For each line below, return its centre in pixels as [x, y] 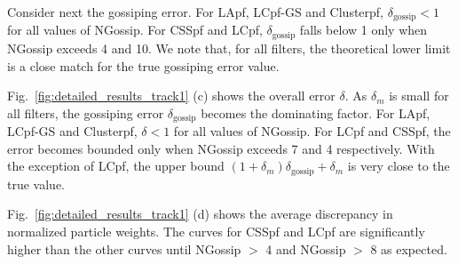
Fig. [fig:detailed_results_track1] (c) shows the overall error [171, 96]
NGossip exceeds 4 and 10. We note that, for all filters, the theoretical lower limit [229, 48]
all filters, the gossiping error [86, 112]
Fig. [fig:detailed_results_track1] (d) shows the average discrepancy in [200, 214]
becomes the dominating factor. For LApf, [316, 112]
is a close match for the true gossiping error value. [143, 65]
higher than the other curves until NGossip [124, 248]
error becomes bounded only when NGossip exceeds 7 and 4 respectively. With [221, 148]
